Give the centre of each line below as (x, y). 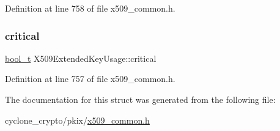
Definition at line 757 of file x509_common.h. (90, 79)
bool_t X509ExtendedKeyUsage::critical (81, 58)
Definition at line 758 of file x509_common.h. (90, 8)
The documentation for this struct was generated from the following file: (140, 99)
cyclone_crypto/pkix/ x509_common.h (77, 120)
